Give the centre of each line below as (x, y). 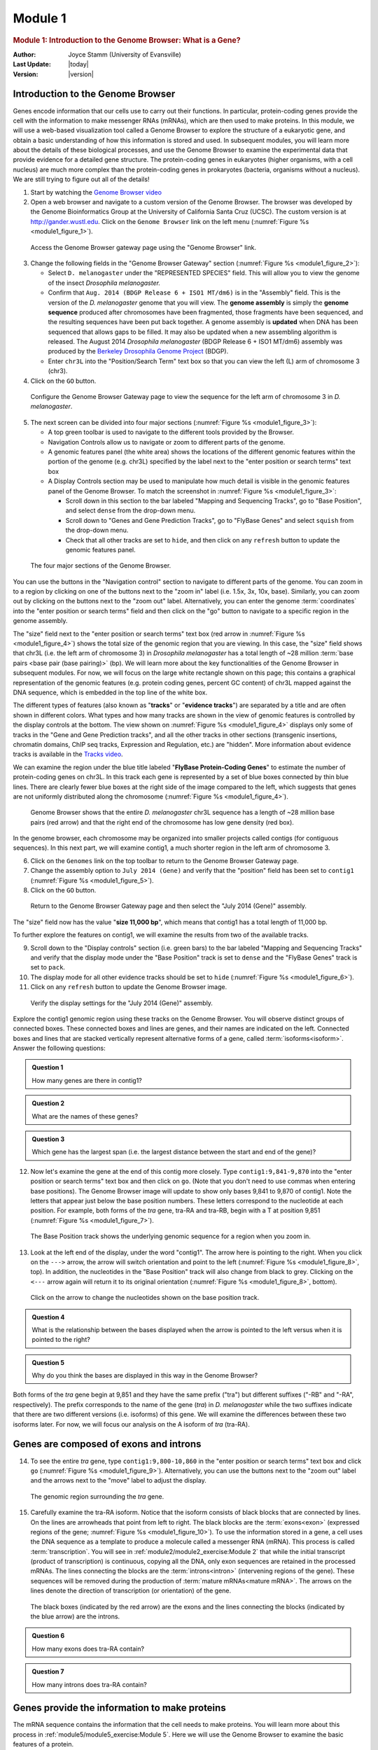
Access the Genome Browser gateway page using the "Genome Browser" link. (143, 247)
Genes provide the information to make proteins (120, 1708)
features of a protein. (43, 1744)
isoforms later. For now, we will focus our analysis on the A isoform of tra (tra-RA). (131, 1424)
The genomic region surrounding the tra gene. (97, 1496)
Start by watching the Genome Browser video (96, 192)
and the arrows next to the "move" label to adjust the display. (118, 1480)
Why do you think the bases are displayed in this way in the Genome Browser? (145, 1375)
